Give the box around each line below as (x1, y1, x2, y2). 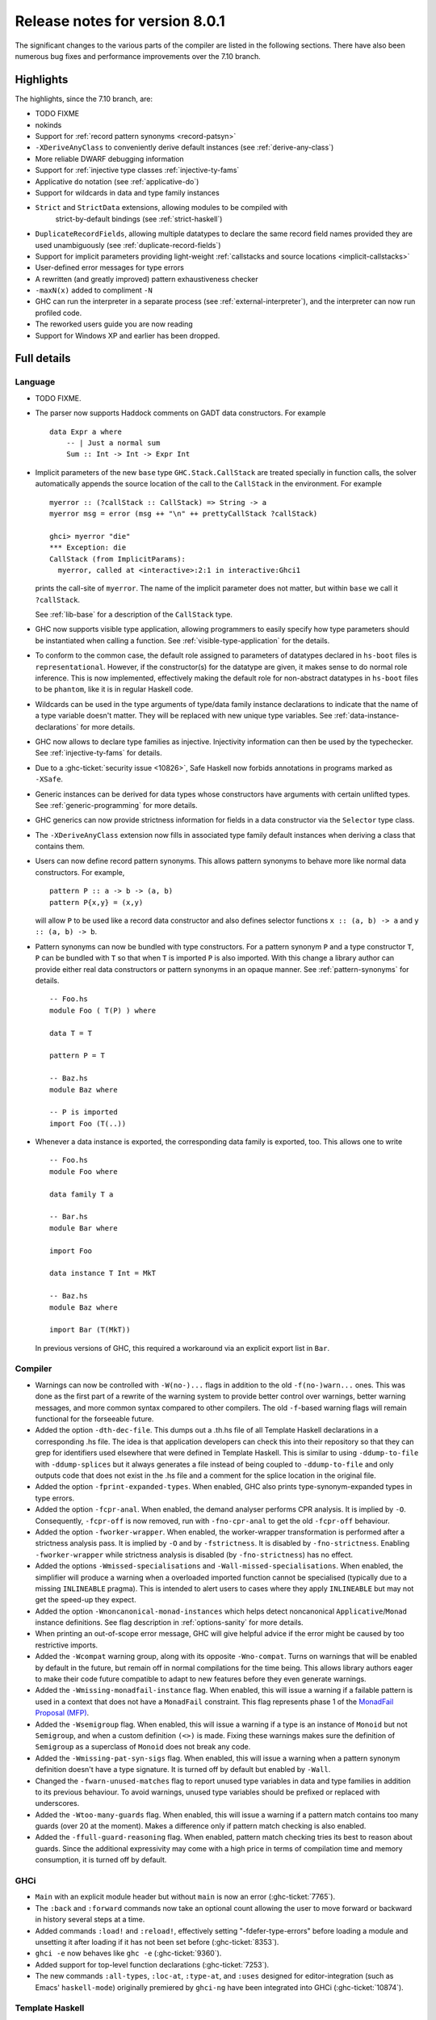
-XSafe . (35, 774, 64, 784)
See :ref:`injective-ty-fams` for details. (35, 748, 162, 758)
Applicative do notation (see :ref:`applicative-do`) (35, 176, 199, 186)
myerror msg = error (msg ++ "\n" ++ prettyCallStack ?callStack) (49, 509, 318, 518)
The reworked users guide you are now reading (35, 319, 193, 329)
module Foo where (49, 1167, 118, 1176)
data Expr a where (49, 427, 123, 436)
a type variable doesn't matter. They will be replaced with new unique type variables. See (35, 711, 333, 721)
